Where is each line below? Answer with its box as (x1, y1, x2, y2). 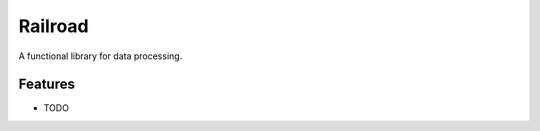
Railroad (18, 15, 89, 37)
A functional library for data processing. (18, 50, 183, 62)
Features (18, 76, 75, 93)
